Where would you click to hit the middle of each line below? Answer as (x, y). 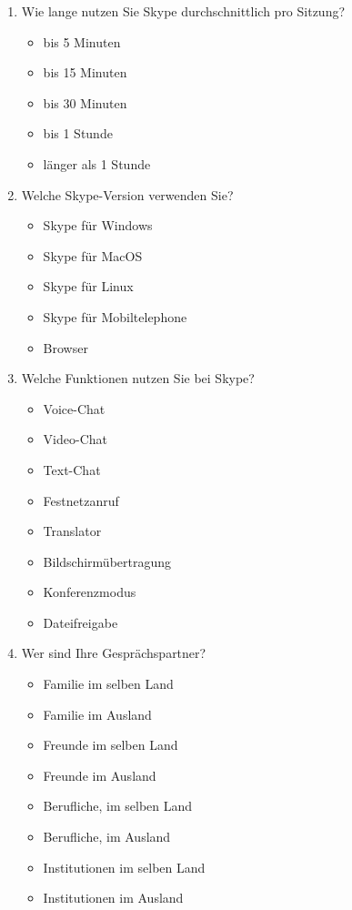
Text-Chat (72, 469)
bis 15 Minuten (85, 72)
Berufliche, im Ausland (107, 837)
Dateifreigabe (80, 622)
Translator (72, 531)
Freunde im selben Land (111, 745)
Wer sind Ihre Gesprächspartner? (114, 653)
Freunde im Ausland (100, 775)
